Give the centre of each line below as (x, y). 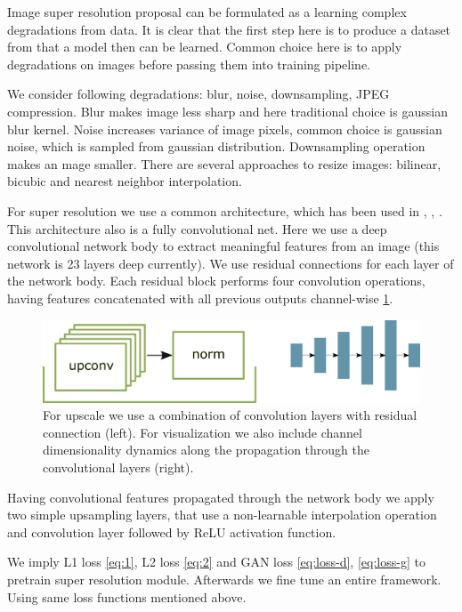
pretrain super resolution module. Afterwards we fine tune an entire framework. (224, 579)
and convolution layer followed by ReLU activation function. (172, 531)
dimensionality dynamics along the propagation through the (207, 450)
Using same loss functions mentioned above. (127, 596)
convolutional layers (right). (118, 467)
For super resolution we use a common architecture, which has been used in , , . (225, 210)
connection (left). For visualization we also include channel (203, 432)
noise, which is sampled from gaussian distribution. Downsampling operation (216, 146)
